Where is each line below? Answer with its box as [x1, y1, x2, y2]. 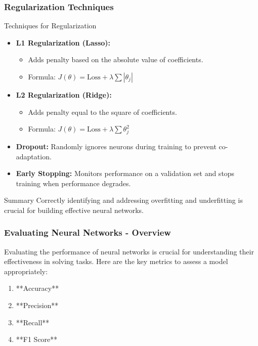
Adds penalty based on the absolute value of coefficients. [28, 54, 203, 65]
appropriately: [4, 266, 48, 276]
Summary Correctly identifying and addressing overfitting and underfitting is [4, 195, 243, 205]
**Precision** [16, 300, 59, 311]
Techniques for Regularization [4, 20, 97, 31]
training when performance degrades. [16, 178, 131, 188]
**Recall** [16, 317, 50, 327]
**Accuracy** [16, 283, 59, 293]
